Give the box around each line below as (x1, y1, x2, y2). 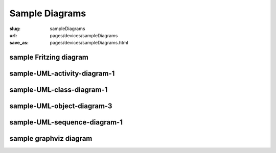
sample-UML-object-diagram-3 (9, 102, 112, 111)
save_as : (9, 40, 29, 46)
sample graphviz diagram (9, 134, 93, 143)
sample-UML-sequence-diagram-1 (9, 118, 123, 127)
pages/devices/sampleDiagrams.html (50, 40, 128, 46)
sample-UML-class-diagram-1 (9, 86, 108, 94)
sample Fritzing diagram (9, 53, 89, 62)
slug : (9, 25, 20, 32)
